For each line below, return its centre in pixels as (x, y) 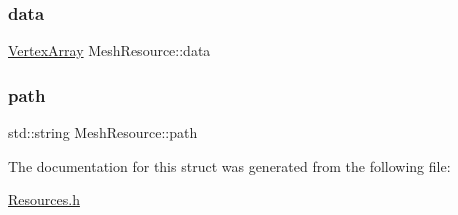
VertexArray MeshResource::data (109, 50)
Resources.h (44, 199)
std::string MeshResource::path (103, 132)
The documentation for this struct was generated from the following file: (229, 165)
